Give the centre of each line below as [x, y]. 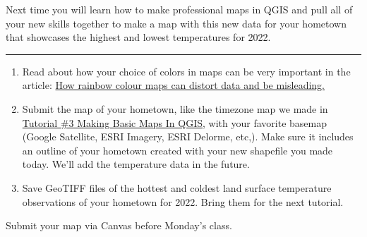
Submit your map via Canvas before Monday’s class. [119, 225]
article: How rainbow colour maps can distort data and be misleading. [173, 85]
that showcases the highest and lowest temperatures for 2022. [138, 37]
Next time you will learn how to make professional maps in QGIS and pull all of [179, 9]
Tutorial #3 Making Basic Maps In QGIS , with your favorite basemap [174, 122]
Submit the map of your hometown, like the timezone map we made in [175, 108]
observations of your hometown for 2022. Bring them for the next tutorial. [183, 201]
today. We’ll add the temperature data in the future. [136, 164]
